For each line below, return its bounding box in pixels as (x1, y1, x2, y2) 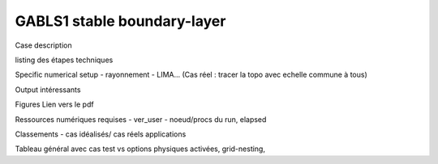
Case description (15, 40, 72, 50)
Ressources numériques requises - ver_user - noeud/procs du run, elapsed (15, 114, 267, 124)
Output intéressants (15, 85, 81, 95)
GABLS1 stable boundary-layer (15, 12, 226, 30)
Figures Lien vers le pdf (15, 99, 94, 109)
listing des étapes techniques (15, 55, 114, 65)
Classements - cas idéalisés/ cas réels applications (15, 129, 187, 139)
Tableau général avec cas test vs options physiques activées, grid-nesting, (15, 144, 265, 153)
